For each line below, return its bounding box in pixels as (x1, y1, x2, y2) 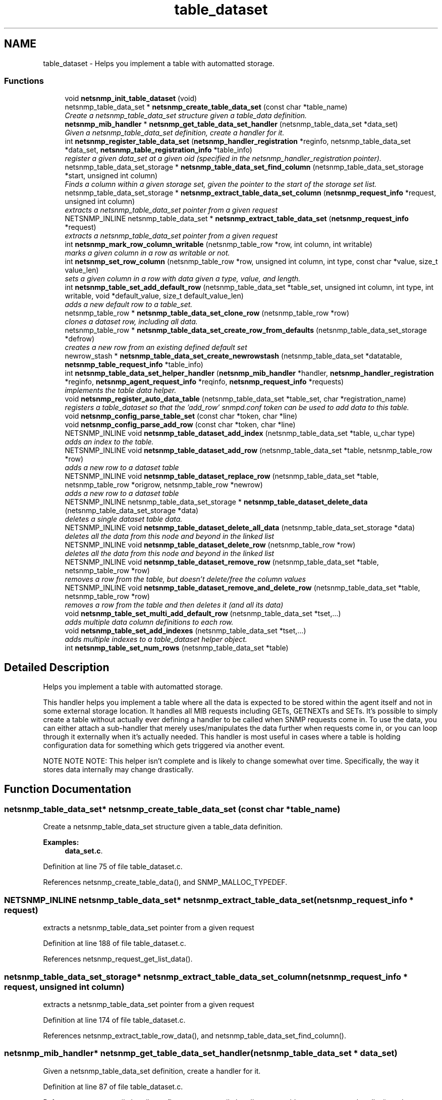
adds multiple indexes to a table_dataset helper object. (65, 635, 247, 644)
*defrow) (65, 334, 95, 343)
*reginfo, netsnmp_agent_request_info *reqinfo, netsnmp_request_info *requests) (65, 377, 344, 386)
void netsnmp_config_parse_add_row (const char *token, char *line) (65, 420, 296, 429)
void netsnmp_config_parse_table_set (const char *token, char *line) (65, 412, 298, 421)
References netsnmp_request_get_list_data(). (43, 955, 193, 964)
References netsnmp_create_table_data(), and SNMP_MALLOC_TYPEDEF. (43, 878, 288, 887)
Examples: (43, 838, 79, 847)
